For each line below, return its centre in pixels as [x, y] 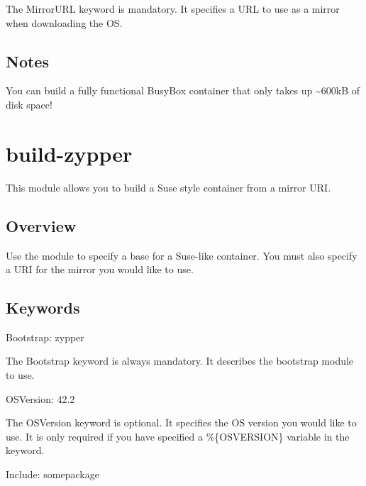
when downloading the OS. [64, 22]
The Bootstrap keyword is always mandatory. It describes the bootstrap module [180, 361]
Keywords [43, 308]
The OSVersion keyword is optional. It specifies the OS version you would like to [181, 423]
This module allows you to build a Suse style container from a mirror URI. [168, 187]
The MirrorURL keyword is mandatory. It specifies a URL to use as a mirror [173, 9]
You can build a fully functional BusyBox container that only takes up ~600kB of [183, 90]
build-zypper [69, 153]
